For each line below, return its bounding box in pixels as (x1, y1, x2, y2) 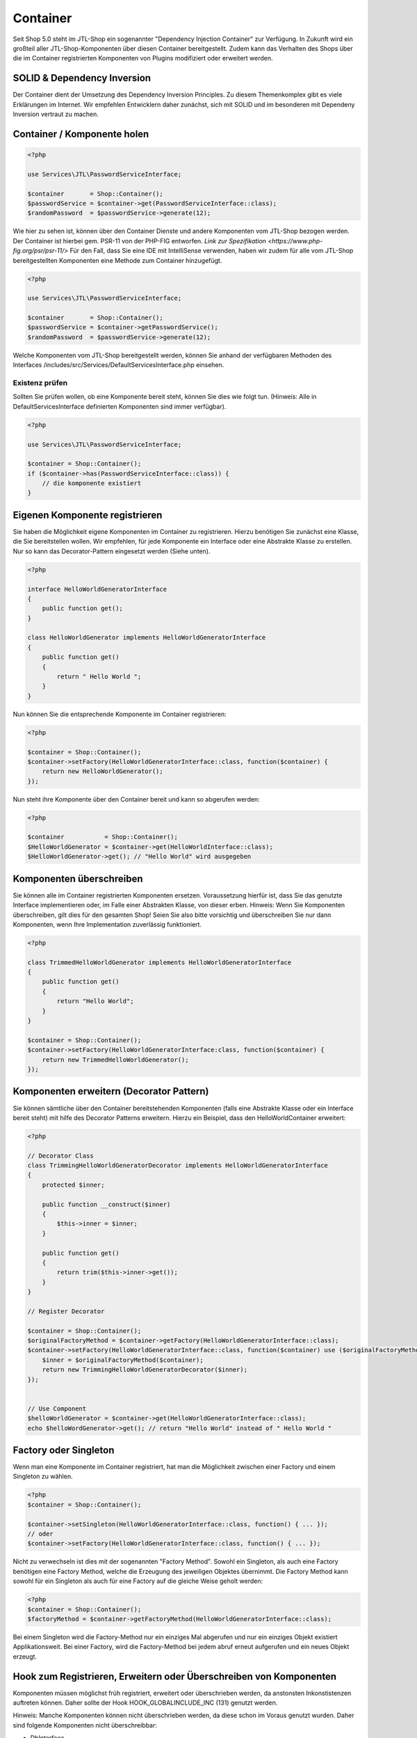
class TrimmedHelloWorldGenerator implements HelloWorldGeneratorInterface (27, 958, 292, 966)
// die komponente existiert (42, 480, 142, 487)
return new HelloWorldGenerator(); (42, 768, 163, 775)
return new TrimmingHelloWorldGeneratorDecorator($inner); (42, 1366, 248, 1374)
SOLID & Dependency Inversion (13, 72, 152, 84)
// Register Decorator (27, 1307, 105, 1315)
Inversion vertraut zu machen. (13, 110, 99, 118)
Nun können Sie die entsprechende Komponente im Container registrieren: (13, 710, 227, 718)
